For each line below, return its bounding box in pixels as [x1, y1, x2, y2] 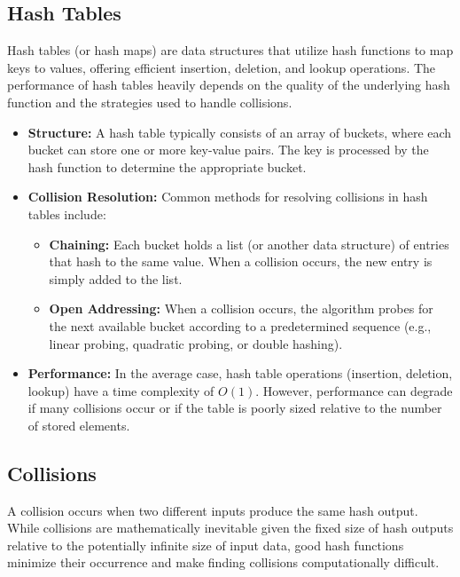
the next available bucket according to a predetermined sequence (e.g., [49, 316, 432, 335]
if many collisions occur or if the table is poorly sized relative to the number [27, 399, 442, 417]
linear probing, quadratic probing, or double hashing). [49, 334, 343, 352]
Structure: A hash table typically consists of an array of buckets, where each [27, 123, 452, 141]
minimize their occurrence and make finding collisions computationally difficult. [7, 553, 440, 572]
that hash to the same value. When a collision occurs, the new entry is [49, 252, 433, 271]
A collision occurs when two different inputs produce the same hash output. [7, 501, 418, 519]
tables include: [27, 204, 106, 223]
